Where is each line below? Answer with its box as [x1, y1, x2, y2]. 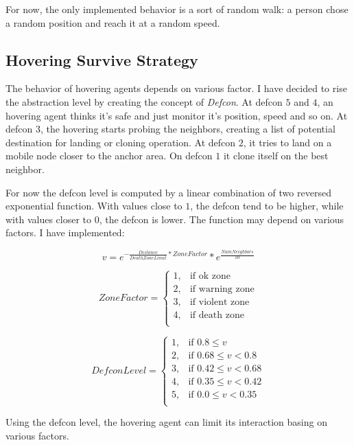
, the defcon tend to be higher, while [190, 198, 344, 213]
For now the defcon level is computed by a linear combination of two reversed [5, 185, 331, 199]
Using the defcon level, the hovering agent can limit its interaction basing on [5, 415, 327, 429]
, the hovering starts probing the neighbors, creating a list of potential [40, 122, 335, 136]
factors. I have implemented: [5, 225, 125, 240]
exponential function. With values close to [5, 198, 182, 213]
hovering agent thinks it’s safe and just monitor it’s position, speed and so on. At [5, 108, 348, 122]
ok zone [198, 271, 231, 282]
